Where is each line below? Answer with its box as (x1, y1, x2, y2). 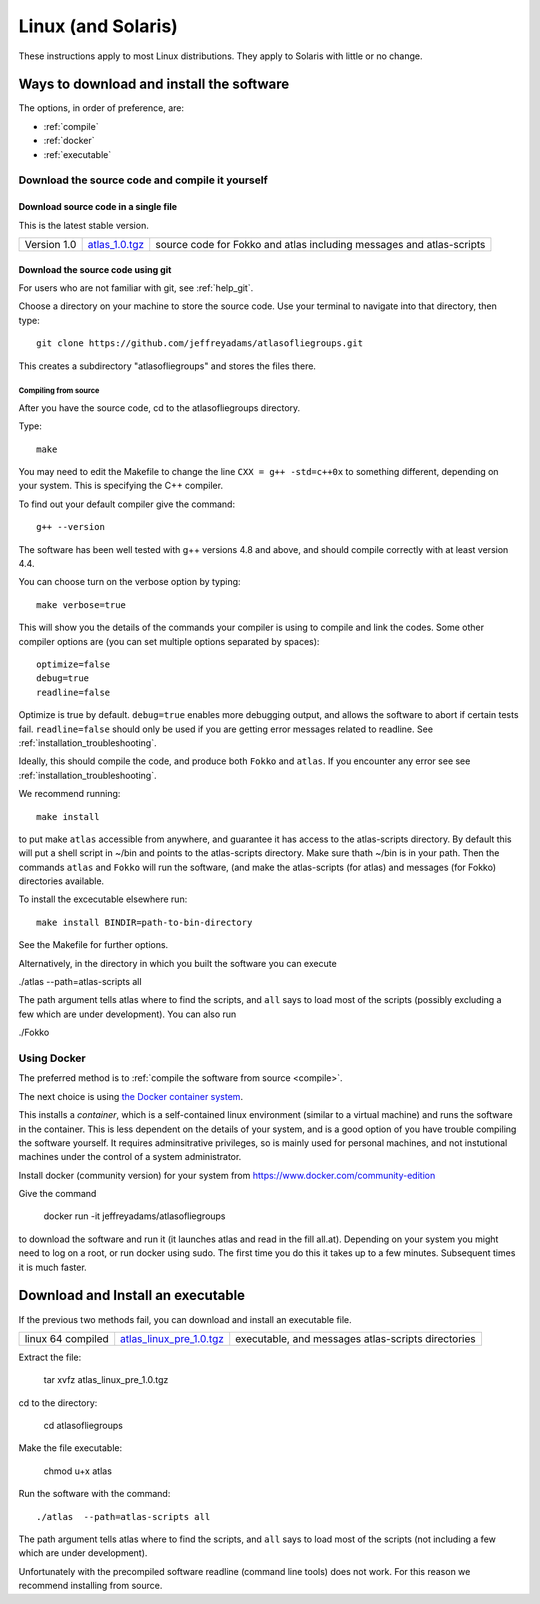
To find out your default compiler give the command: (18, 498, 235, 510)
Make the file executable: (18, 1442, 123, 1454)
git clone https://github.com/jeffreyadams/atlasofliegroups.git (36, 338, 364, 349)
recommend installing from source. (18, 1580, 163, 1592)
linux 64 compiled (24, 1331, 109, 1345)
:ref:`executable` (43, 148, 112, 160)
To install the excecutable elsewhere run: (18, 893, 188, 905)
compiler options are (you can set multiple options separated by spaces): (18, 635, 320, 647)
